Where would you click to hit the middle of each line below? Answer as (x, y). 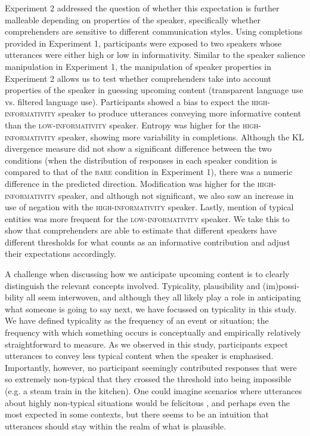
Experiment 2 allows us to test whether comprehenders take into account (138, 78)
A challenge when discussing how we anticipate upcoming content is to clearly (147, 274)
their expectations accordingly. (61, 254)
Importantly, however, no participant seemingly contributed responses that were (151, 367)
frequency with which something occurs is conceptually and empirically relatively (153, 332)
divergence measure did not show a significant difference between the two (138, 148)
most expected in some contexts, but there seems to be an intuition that (137, 414)
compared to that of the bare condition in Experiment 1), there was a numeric (149, 172)
